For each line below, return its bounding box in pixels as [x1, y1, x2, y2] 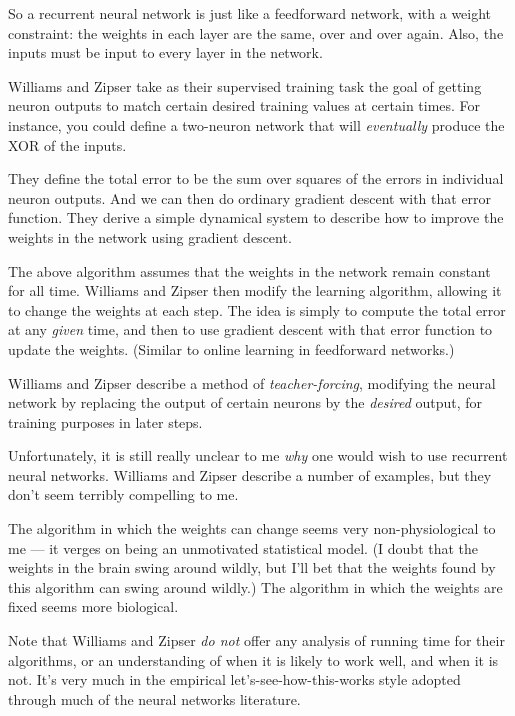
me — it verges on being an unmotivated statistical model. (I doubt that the [8, 537, 479, 558]
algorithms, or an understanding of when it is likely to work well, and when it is [8, 649, 499, 670]
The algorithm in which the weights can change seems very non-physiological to [8, 518, 496, 539]
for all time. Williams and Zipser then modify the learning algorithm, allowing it [8, 280, 502, 301]
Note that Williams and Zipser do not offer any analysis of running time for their [8, 630, 505, 651]
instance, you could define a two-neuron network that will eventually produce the [8, 114, 505, 135]
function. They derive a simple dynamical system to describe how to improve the [8, 207, 504, 228]
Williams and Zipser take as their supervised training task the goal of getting [8, 75, 482, 96]
